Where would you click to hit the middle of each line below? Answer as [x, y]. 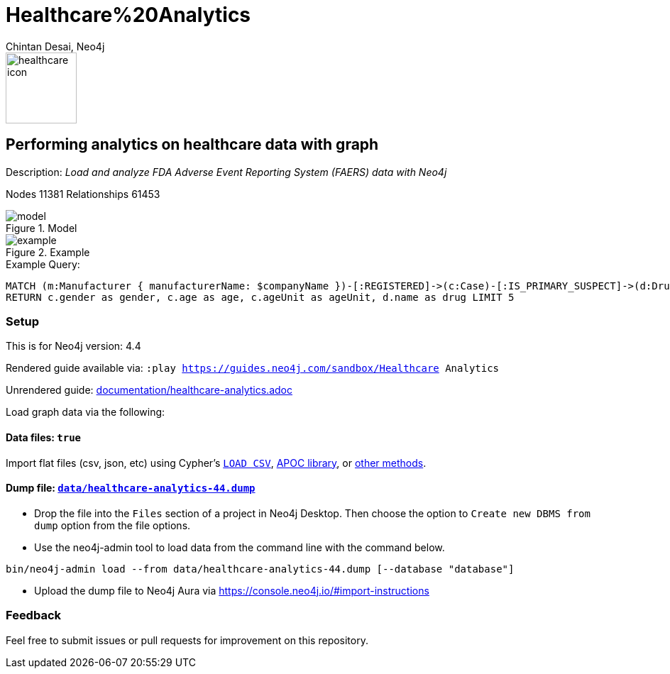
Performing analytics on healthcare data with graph [192, 145]
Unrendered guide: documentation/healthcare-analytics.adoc [149, 390]
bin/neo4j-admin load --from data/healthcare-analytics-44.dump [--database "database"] [260, 569]
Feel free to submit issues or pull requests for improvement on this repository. [187, 640]
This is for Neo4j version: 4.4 [73, 346]
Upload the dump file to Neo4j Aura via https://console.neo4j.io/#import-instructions [232, 590]
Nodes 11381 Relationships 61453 [83, 194]
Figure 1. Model [42, 228]
